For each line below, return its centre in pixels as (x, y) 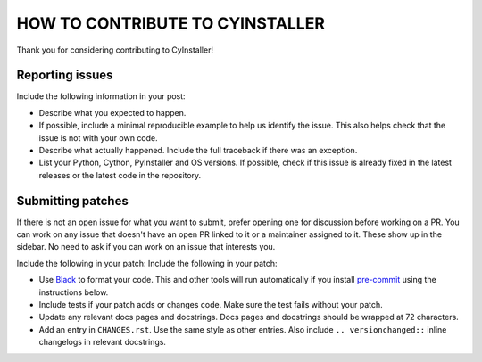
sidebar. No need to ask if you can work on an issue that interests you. (146, 247)
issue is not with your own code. (98, 137)
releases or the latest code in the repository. (120, 175)
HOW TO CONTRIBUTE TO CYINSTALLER (171, 23)
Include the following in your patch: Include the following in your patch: (147, 263)
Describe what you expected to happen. (112, 112)
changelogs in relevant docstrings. (103, 342)
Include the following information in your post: (101, 96)
